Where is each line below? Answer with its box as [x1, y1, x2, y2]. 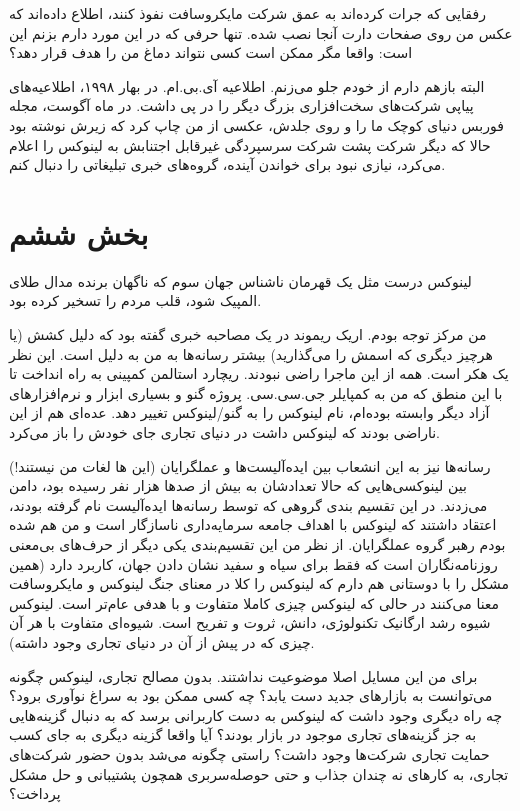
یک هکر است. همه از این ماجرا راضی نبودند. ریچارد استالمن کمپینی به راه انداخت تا [9, 363, 509, 384]
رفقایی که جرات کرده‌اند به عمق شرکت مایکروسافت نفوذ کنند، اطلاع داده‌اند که [9, 3, 486, 23]
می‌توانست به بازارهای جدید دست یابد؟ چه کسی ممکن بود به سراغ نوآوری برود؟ [9, 685, 493, 706]
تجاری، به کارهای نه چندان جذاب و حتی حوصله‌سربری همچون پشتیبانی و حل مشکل [9, 763, 509, 784]
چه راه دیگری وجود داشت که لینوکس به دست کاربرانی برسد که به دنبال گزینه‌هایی [9, 704, 503, 725]
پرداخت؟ [9, 783, 61, 804]
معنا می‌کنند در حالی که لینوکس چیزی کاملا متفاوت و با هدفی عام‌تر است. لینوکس [9, 592, 500, 613]
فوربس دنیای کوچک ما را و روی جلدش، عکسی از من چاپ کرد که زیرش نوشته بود [9, 114, 504, 135]
